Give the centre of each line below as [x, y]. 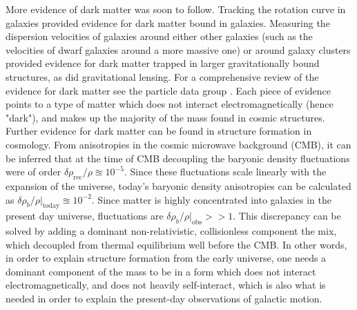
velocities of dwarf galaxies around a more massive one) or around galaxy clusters [178, 49]
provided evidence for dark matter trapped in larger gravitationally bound [163, 63]
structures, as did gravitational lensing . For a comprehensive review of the [162, 76]
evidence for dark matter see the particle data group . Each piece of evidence [168, 90]
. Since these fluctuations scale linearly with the [225, 172]
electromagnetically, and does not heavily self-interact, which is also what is [166, 285]
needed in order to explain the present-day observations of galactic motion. [164, 299]
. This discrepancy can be [287, 216]
